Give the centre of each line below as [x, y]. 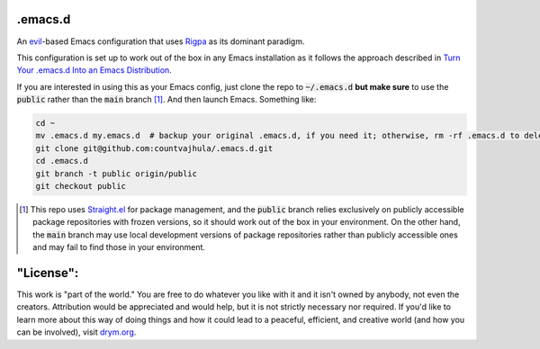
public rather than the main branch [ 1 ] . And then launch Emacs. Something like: [166, 100]
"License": [48, 273]
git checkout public [81, 186]
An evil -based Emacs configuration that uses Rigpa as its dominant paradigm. [161, 41]
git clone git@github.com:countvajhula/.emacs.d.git [154, 148]
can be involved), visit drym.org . [76, 332]
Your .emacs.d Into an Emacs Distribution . [94, 70]
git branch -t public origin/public [117, 174]
